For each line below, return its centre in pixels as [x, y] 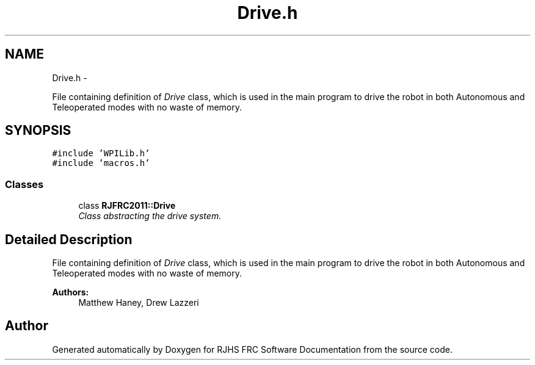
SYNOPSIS [38, 131]
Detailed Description [69, 239]
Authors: [71, 292]
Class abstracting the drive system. [150, 216]
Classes [24, 184]
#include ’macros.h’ [101, 163]
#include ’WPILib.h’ [101, 154]
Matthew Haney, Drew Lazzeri [139, 303]
